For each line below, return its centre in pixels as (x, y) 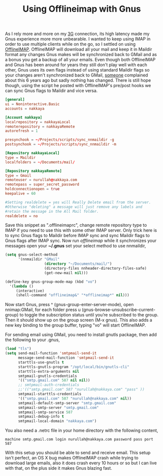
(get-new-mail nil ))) (66, 273)
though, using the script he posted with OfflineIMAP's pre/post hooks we (78, 86)
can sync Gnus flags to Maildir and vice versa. (51, 91)
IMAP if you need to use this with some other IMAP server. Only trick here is (81, 230)
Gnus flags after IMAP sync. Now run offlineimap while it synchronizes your (81, 241)
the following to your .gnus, (32, 340)
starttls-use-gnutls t (41, 362)
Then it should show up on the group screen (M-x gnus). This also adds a (79, 320)
